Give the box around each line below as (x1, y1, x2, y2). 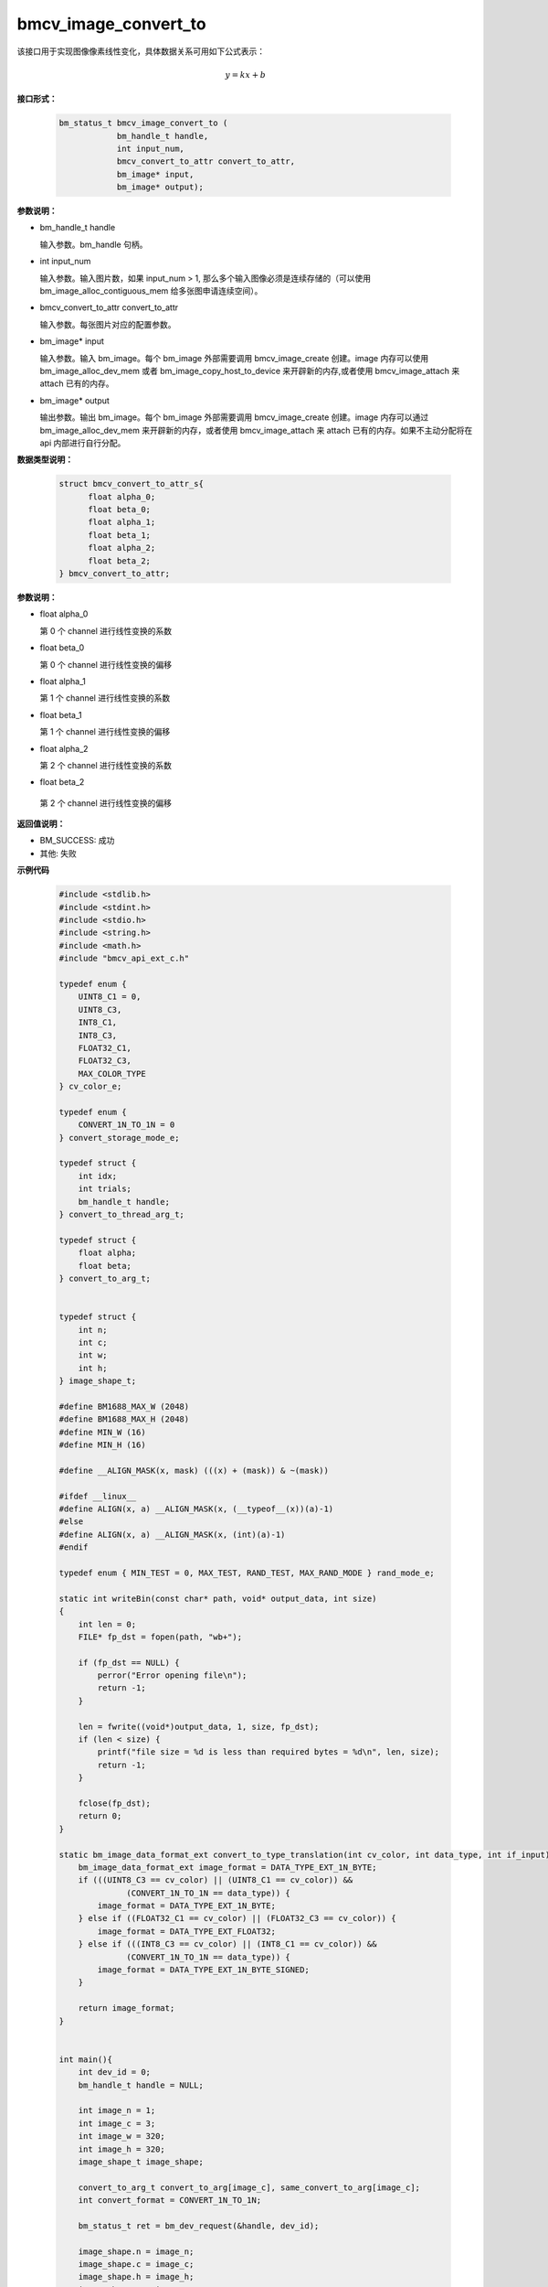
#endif (58, 1542, 89, 1552)
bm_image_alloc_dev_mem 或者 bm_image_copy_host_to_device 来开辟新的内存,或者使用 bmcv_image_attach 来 (39, 365, 460, 376)
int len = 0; (78, 1619, 137, 1629)
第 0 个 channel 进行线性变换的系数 (39, 625, 173, 636)
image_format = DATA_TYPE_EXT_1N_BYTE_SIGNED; (97, 1965, 310, 1975)
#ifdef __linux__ (58, 1491, 137, 1501)
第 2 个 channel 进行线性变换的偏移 (39, 797, 173, 809)
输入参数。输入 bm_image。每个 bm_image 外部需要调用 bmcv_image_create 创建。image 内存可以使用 (39, 352, 429, 363)
